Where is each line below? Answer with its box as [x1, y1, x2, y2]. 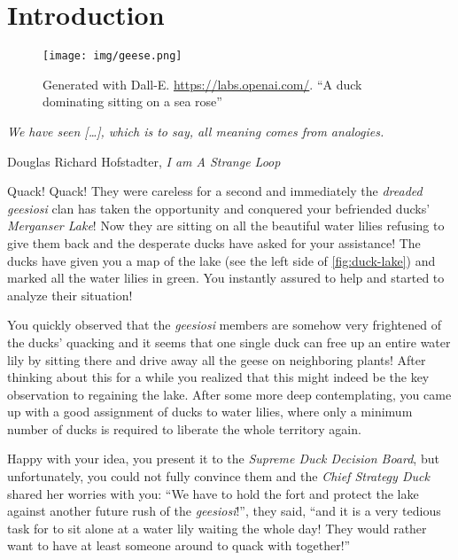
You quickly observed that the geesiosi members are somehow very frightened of [7, 315, 441, 334]
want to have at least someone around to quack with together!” [7, 536, 351, 555]
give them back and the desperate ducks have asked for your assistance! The [7, 233, 421, 252]
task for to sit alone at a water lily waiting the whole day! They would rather [7, 518, 427, 537]
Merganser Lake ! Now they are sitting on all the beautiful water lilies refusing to [7, 216, 445, 235]
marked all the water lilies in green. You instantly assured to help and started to [7, 268, 445, 287]
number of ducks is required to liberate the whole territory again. [7, 419, 361, 438]
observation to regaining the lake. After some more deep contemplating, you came [7, 385, 452, 403]
